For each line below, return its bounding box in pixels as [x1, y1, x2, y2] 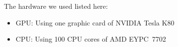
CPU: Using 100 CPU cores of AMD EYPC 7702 [15, 34, 166, 44]
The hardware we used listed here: [4, 1, 108, 11]
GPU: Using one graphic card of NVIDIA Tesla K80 [15, 17, 175, 27]
